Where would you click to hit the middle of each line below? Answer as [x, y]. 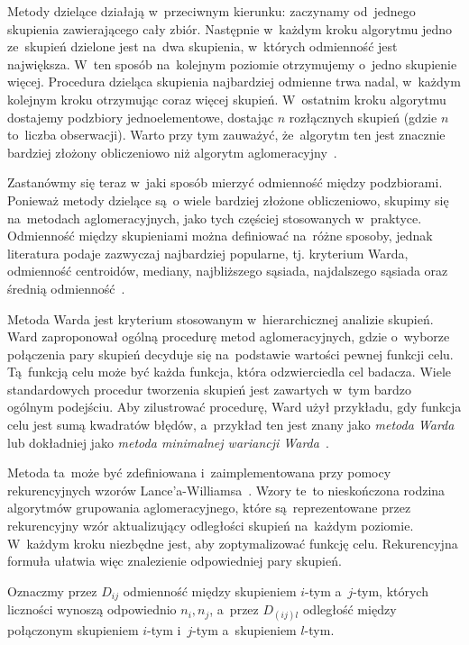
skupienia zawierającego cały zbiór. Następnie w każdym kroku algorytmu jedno [230, 28]
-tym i [164, 630]
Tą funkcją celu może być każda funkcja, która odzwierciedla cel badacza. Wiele [229, 372]
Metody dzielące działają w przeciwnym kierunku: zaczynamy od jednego [212, 11]
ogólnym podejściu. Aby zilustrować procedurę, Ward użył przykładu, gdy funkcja [234, 407]
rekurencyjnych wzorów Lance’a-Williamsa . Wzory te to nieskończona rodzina [226, 490]
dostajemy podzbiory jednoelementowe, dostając [140, 117]
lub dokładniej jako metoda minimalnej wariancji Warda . [168, 442]
